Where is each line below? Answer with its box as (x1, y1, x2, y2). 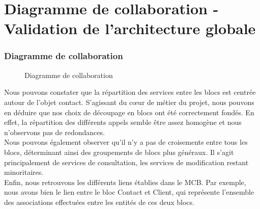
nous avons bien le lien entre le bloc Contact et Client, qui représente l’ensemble (4, 187, 254, 197)
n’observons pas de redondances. (4, 126, 105, 137)
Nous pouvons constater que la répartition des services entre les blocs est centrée (4, 87, 256, 97)
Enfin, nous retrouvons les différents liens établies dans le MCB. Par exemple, (4, 176, 246, 187)
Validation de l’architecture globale (4, 18, 256, 39)
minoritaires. (4, 167, 44, 177)
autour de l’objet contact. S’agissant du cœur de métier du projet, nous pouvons (4, 96, 254, 107)
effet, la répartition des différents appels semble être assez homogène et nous (4, 117, 242, 127)
